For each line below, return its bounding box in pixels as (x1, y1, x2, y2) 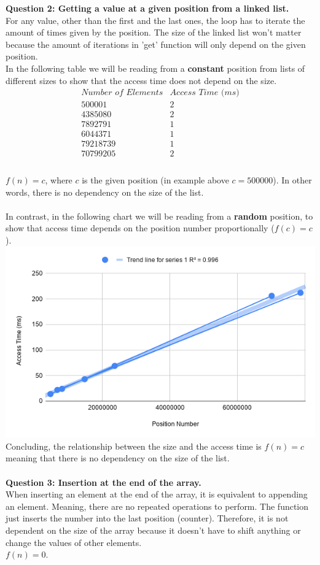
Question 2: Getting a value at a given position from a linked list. (6, 2, 289, 14)
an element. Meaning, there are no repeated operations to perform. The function (6, 499, 309, 512)
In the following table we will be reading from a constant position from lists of (6, 61, 305, 74)
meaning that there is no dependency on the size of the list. (6, 452, 230, 464)
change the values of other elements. (6, 536, 142, 548)
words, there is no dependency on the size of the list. (6, 185, 204, 198)
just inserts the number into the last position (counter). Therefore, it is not (6, 512, 289, 525)
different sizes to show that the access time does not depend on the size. (6, 74, 277, 86)
